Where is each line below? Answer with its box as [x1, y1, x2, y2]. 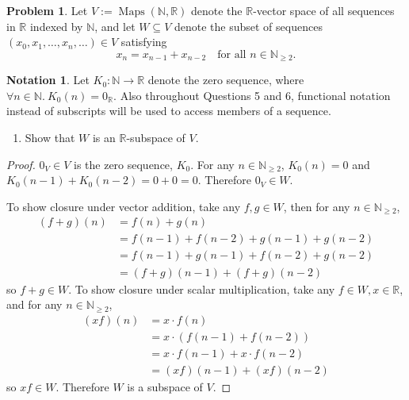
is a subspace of [127, 378, 203, 394]
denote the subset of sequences [174, 17, 323, 34]
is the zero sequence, [73, 156, 173, 172]
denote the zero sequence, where [147, 71, 304, 88]
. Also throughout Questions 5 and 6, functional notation [113, 87, 391, 103]
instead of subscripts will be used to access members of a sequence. [6, 102, 331, 119]
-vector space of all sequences [253, 2, 395, 18]
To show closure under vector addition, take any [6, 198, 241, 214]
